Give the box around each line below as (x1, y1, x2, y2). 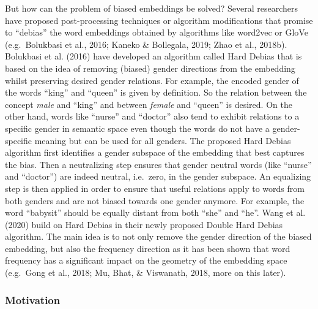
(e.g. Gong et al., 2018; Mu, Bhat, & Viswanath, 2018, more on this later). (5, 266, 286, 279)
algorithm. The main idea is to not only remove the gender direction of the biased (5, 230, 312, 243)
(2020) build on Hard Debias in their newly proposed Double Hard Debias (5, 218, 283, 231)
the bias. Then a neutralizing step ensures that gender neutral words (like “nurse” (5, 158, 312, 170)
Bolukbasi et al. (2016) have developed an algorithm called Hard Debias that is (5, 50, 302, 63)
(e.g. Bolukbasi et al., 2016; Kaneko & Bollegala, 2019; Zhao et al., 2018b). (5, 37, 287, 50)
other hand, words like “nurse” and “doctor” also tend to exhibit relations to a (5, 110, 300, 123)
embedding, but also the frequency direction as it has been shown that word (5, 242, 290, 254)
